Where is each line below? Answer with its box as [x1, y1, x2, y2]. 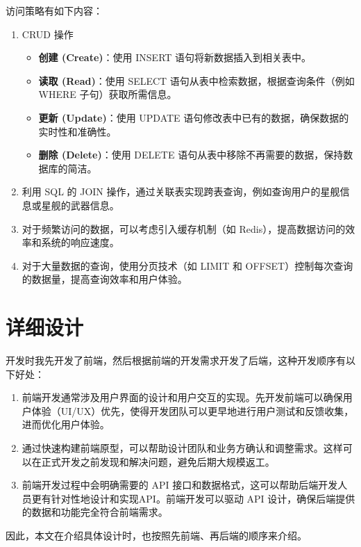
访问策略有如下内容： [6, 3, 103, 17]
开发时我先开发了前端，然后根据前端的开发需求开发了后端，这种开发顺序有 [6, 353, 346, 368]
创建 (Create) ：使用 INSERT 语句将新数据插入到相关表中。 [38, 50, 312, 65]
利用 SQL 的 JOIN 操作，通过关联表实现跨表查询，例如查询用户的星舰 [22, 184, 340, 199]
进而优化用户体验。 [22, 417, 110, 432]
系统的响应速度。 [41, 235, 119, 250]
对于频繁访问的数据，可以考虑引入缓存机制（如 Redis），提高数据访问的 [22, 221, 346, 236]
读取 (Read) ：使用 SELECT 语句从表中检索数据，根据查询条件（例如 [38, 73, 355, 88]
